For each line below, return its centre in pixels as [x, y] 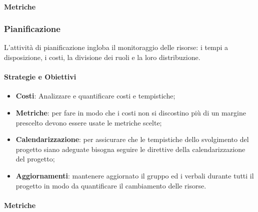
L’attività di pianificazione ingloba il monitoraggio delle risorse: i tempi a [116, 47]
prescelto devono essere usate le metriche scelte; [89, 122]
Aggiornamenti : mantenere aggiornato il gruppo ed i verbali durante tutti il [135, 175]
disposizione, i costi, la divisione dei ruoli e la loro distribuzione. [102, 57]
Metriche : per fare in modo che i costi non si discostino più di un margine [131, 112]
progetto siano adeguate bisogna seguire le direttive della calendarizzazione [130, 149]
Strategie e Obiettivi [40, 77]
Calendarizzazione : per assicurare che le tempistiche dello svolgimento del [132, 139]
